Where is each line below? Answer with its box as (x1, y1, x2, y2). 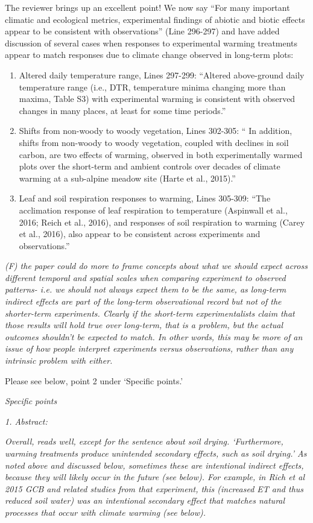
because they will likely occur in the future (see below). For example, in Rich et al (5, 471, 305, 483)
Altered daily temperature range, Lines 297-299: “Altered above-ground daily (19, 68, 305, 81)
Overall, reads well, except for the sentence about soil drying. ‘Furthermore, (5, 435, 283, 448)
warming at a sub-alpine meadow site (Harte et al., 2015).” (19, 171, 236, 184)
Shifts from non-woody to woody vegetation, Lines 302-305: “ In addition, (19, 124, 292, 137)
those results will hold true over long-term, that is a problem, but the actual (5, 319, 283, 331)
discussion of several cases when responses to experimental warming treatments (5, 36, 298, 49)
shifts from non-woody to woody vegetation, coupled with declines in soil (19, 136, 289, 148)
